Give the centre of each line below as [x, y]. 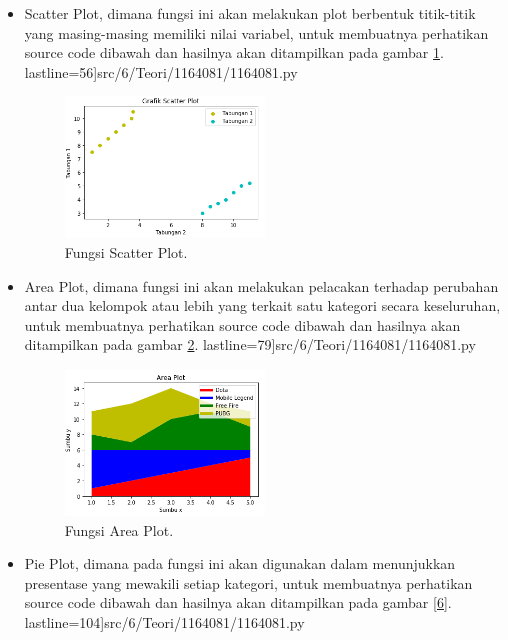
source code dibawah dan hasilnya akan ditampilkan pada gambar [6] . [238, 602]
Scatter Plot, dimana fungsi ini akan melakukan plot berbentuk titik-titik [250, 13]
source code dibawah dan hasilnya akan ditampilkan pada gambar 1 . [234, 52]
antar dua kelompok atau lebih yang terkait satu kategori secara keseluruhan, [262, 305]
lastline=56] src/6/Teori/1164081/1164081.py [161, 71]
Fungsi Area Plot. [119, 529]
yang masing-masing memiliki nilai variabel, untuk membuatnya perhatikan [256, 32]
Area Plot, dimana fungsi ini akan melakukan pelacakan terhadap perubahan [261, 285]
